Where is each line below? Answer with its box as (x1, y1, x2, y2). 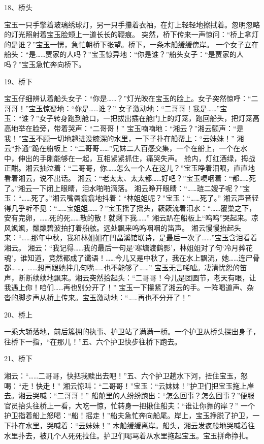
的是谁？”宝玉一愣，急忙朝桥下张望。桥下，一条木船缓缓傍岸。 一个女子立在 (4, 39, 259, 49)
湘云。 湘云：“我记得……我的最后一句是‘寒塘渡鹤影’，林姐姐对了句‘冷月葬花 (4, 242, 253, 253)
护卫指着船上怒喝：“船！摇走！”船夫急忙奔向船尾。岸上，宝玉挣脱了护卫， (4, 410, 253, 421)
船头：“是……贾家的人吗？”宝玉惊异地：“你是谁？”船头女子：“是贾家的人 (4, 49, 244, 59)
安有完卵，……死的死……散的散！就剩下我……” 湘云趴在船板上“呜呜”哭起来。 (4, 212, 251, 223)
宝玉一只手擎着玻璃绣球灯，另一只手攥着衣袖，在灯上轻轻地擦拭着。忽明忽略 (4, 19, 260, 29)
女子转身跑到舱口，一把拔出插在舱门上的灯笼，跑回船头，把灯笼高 (39, 113, 260, 123)
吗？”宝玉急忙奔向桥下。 (4, 58, 86, 69)
